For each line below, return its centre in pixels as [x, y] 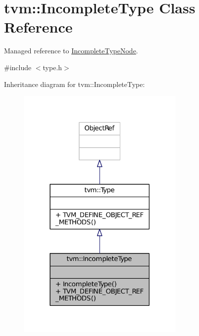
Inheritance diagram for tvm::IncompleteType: [75, 84]
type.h [52, 67]
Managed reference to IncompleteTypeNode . [71, 51]
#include [18, 67]
